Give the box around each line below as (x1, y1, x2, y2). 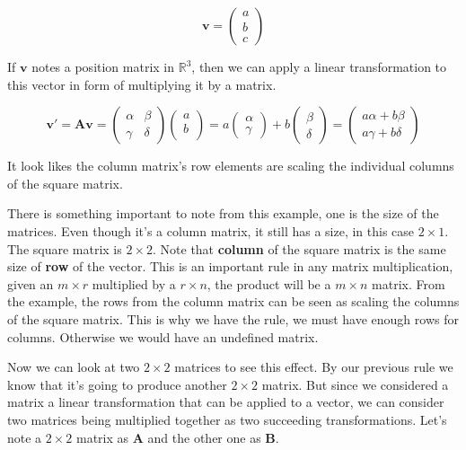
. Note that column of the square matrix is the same (153, 239, 446, 258)
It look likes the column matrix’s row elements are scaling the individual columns (7, 156, 454, 175)
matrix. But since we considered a (261, 375, 449, 393)
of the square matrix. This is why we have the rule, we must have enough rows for (7, 309, 459, 328)
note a (7, 428, 42, 446)
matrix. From (372, 274, 445, 293)
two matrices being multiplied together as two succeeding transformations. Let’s (7, 410, 447, 428)
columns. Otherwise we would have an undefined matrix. (7, 327, 319, 346)
